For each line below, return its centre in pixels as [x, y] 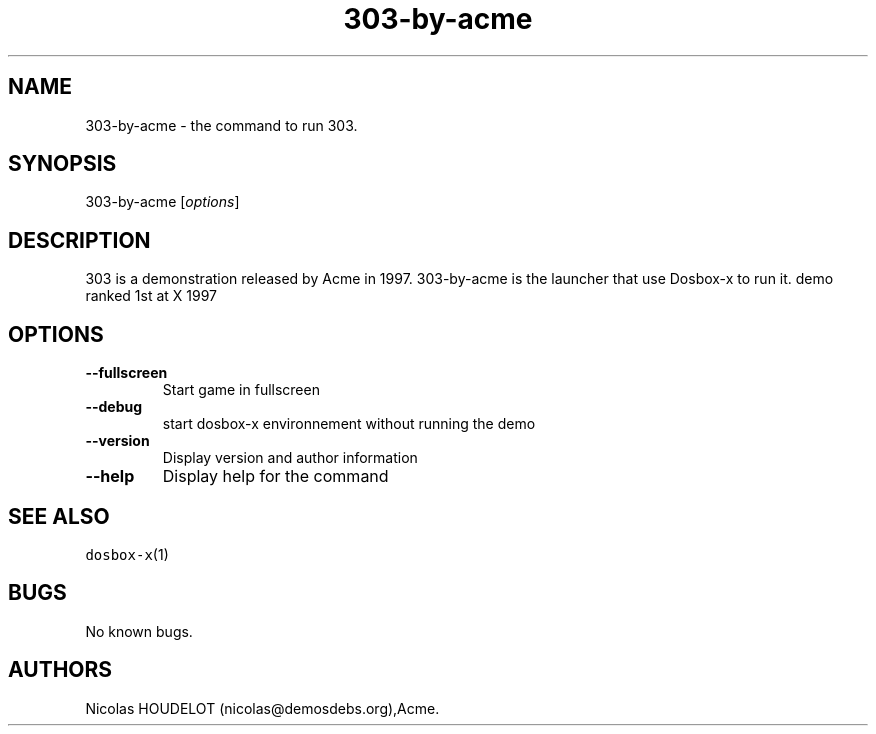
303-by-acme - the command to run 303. [221, 125]
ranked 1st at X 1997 [151, 296]
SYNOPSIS [62, 164]
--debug [114, 407]
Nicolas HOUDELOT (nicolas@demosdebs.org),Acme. [262, 708]
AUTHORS [60, 670]
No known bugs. [139, 631]
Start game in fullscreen [241, 390]
